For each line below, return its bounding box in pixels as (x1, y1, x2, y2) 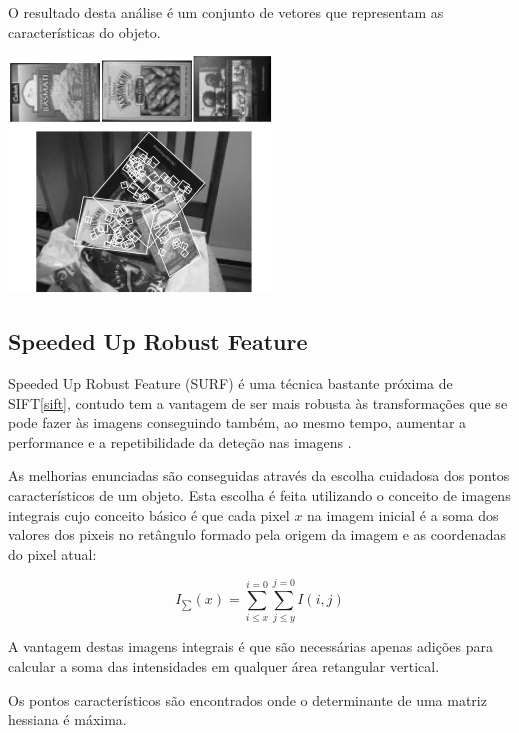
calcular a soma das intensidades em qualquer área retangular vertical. (8, 656, 440, 677)
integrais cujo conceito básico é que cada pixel (8, 504, 290, 525)
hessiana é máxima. (8, 709, 127, 730)
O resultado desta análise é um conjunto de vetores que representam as (8, 2, 444, 22)
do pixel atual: (8, 543, 97, 564)
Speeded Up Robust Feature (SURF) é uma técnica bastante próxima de (8, 372, 453, 393)
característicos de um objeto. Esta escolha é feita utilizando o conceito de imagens (8, 484, 511, 505)
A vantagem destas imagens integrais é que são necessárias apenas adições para (8, 636, 493, 657)
